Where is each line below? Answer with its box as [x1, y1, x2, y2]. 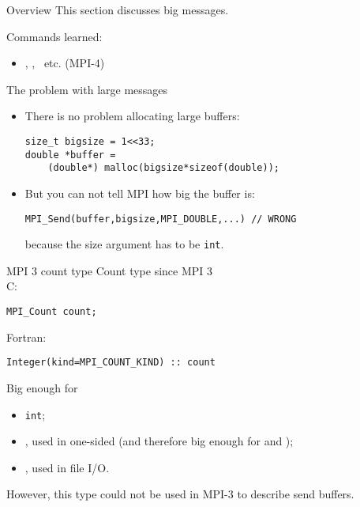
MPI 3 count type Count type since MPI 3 [6, 262, 213, 278]
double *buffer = [24, 149, 116, 161]
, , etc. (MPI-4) [24, 55, 105, 71]
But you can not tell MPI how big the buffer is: [24, 184, 255, 201]
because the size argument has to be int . [24, 236, 224, 252]
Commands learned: [6, 28, 103, 44]
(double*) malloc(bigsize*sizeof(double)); [47, 162, 279, 174]
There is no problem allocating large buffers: [24, 108, 240, 124]
